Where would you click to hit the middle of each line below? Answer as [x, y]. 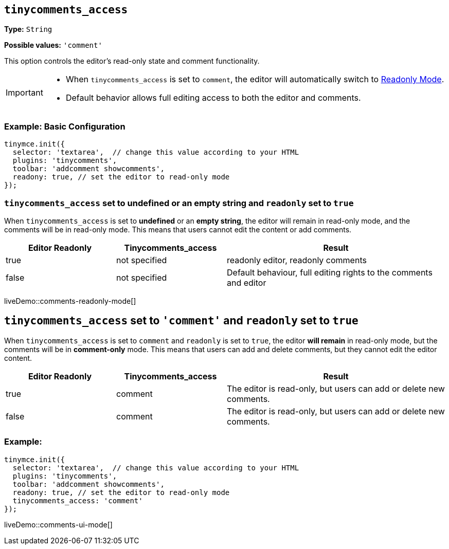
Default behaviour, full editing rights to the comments [330, 272]
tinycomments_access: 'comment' [78, 500]
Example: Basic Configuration [65, 126]
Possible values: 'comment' [53, 45]
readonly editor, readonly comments [297, 260]
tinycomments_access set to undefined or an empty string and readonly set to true [179, 203]
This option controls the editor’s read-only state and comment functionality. [132, 61]
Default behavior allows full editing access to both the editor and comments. [213, 98]
